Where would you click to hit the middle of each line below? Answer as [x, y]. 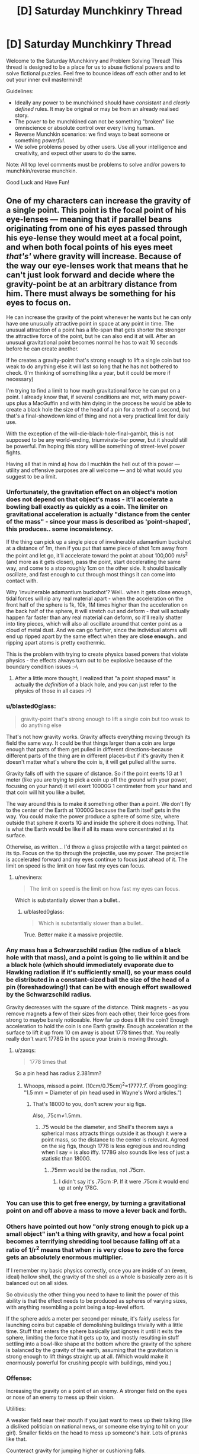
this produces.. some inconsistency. [60, 529]
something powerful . [40, 140]
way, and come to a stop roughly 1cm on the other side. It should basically [97, 568]
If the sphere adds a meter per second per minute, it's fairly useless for [93, 1318]
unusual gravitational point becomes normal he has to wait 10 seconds [92, 342]
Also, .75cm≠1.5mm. [57, 1115]
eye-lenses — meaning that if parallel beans [89, 220]
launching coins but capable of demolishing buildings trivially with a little [95, 1325]
